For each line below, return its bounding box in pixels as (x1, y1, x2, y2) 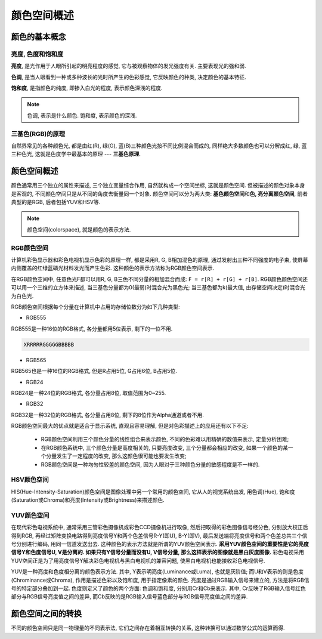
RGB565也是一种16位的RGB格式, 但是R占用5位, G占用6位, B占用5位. (11, 368, 177, 375)
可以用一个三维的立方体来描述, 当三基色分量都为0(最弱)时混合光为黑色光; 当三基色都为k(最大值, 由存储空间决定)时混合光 (11, 284, 306, 291)
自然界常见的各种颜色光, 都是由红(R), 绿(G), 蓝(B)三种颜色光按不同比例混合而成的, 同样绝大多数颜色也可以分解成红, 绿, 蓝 (11, 142, 307, 149)
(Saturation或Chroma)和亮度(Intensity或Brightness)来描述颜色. (11, 496, 165, 504)
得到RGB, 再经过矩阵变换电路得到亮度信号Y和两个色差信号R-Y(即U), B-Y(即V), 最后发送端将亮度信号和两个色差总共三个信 (11, 532, 308, 539)
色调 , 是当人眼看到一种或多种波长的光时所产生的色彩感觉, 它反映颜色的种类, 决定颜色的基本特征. (11, 73, 246, 81)
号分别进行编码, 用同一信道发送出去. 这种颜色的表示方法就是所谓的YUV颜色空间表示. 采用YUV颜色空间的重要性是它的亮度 (11, 541, 309, 548)
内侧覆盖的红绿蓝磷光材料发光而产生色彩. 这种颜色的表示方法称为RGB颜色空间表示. (11, 264, 215, 271)
